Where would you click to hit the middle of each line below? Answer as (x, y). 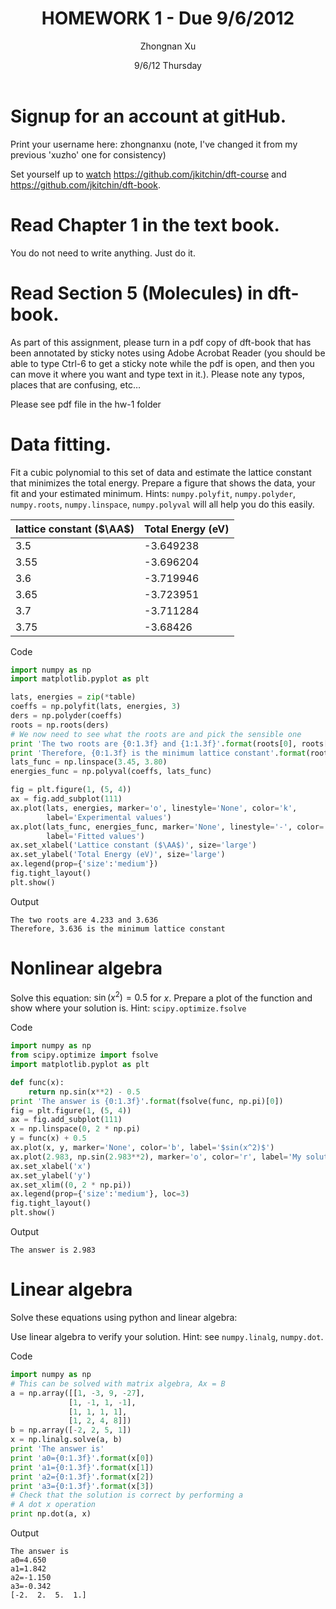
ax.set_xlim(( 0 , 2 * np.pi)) (71, 1185)
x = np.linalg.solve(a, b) (66, 1440)
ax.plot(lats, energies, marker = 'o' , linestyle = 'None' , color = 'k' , (154, 808)
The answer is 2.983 (53, 1250)
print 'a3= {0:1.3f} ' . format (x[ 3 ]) (82, 1486)
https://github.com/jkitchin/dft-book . (85, 184)
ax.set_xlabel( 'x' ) (51, 1166)
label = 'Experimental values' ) (109, 817)
